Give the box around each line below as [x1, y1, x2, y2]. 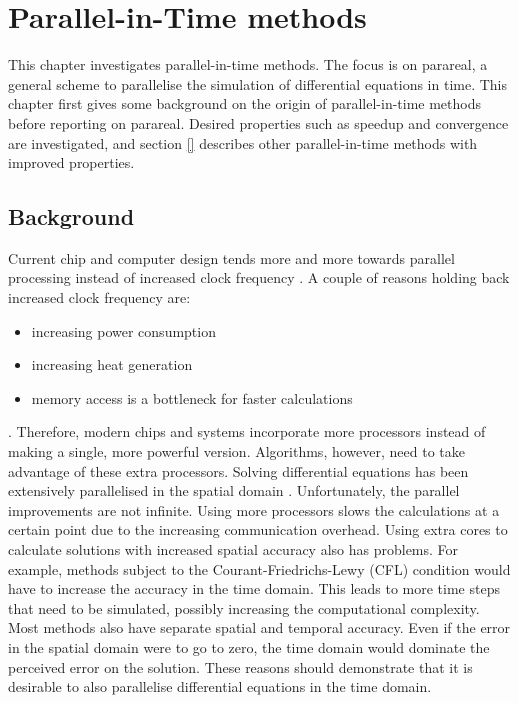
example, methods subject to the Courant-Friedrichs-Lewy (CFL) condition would [8, 558, 511, 579]
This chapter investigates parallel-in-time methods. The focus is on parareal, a [8, 54, 488, 75]
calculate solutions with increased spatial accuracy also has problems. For [8, 539, 459, 560]
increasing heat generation [31, 354, 193, 375]
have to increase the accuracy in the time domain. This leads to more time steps [8, 578, 500, 599]
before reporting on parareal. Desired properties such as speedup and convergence [8, 112, 509, 133]
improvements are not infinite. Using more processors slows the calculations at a [8, 499, 500, 520]
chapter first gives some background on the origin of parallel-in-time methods [8, 93, 482, 114]
